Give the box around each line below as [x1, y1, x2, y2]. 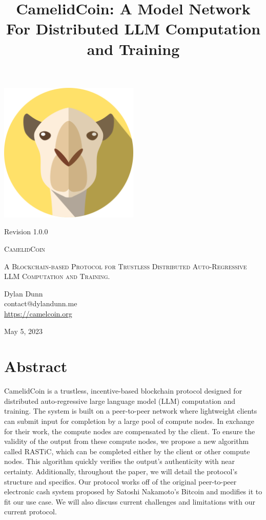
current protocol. [4, 506, 57, 517]
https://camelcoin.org [4, 308, 72, 319]
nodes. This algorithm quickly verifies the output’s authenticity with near [4, 456, 235, 467]
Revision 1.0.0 [4, 226, 48, 237]
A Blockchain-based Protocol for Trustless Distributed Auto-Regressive [4, 261, 247, 271]
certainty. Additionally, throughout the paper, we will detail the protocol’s [4, 466, 237, 476]
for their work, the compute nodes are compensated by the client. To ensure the [4, 425, 255, 436]
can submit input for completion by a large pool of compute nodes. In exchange [4, 416, 254, 426]
